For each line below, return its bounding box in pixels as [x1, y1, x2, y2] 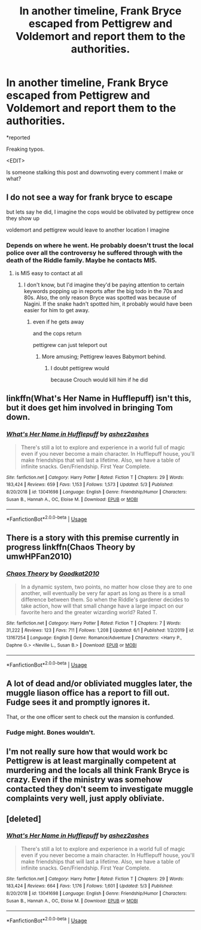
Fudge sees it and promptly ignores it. [6, 697, 151, 708]
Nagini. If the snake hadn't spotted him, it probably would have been [23, 300, 193, 307]
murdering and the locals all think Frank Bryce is [6, 766, 190, 776]
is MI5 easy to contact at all [14, 270, 83, 277]
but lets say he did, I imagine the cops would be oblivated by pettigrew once [6, 208, 194, 215]
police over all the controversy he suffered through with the [6, 248, 183, 257]
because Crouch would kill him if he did [50, 376, 148, 383]
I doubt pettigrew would [50, 365, 109, 372]
